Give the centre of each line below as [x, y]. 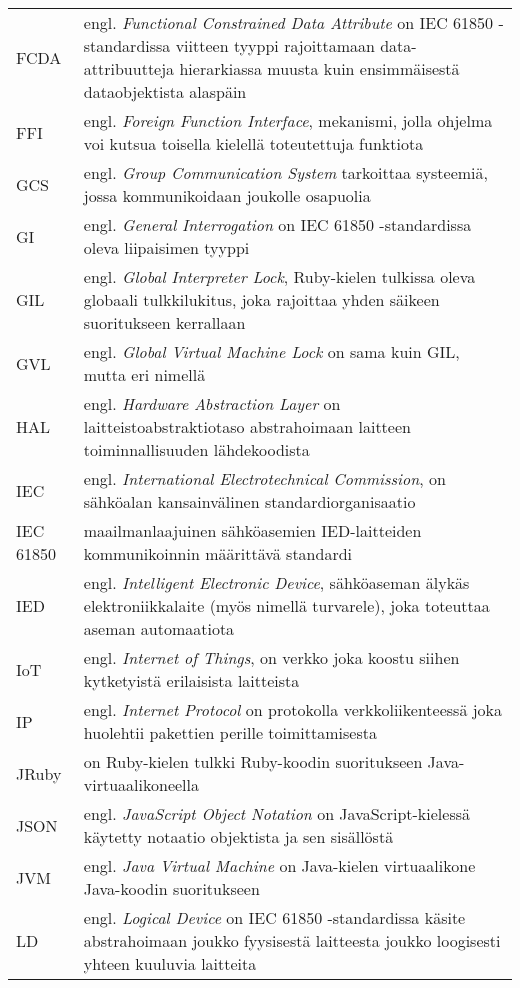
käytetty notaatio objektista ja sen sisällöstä [238, 836]
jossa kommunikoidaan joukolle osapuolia [227, 195]
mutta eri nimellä [144, 374]
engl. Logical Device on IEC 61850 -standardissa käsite [274, 917]
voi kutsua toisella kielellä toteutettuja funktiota [253, 143]
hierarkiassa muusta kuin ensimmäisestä [319, 68]
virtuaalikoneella [141, 784]
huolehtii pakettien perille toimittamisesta [230, 732]
